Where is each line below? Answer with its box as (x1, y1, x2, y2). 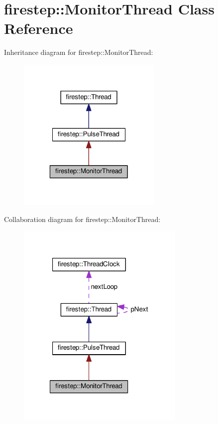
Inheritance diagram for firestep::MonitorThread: (4, 47, 153, 57)
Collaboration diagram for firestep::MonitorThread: (4, 213, 161, 224)
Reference (4, 18, 73, 38)
